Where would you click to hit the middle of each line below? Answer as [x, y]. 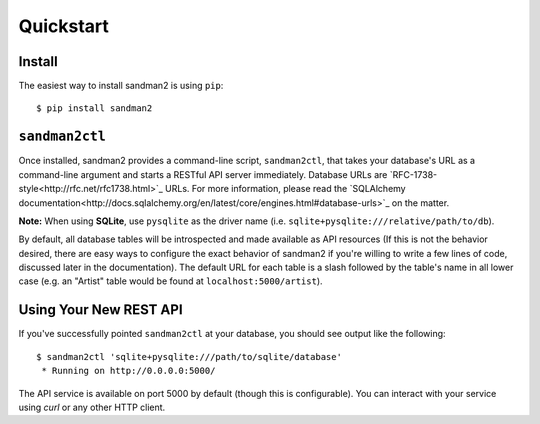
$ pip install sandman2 [94, 108]
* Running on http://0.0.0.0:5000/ [128, 371]
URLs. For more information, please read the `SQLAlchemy [285, 189]
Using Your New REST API [101, 310]
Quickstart [64, 26]
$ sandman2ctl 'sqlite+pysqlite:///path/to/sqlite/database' [189, 356]
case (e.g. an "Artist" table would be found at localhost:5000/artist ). [171, 281]
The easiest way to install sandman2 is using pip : [121, 86]
